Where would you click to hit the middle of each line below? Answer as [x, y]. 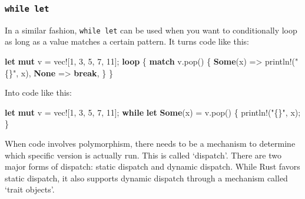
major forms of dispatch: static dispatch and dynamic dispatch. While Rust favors [152, 166]
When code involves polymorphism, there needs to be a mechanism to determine [150, 143]
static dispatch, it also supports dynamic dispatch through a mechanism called [146, 178]
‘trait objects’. [30, 189]
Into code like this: [39, 92]
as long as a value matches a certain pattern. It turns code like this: [127, 41]
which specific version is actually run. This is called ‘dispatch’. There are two [143, 155]
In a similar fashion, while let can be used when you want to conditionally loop [151, 30]
